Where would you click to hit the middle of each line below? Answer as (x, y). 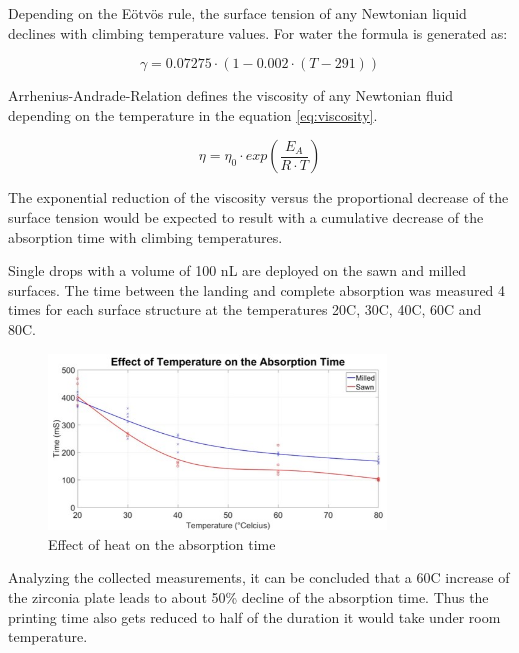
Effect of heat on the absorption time (162, 543)
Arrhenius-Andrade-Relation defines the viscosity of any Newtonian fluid (231, 95)
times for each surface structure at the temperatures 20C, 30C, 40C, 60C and (245, 309)
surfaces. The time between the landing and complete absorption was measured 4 (257, 289)
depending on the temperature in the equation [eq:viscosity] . (193, 114)
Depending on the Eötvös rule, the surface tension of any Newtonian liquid (237, 13)
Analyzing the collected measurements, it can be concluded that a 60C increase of (259, 577)
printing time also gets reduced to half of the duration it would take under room (254, 616)
